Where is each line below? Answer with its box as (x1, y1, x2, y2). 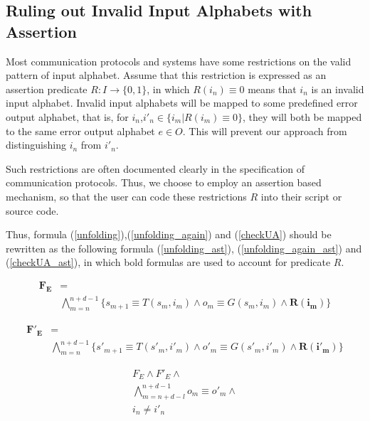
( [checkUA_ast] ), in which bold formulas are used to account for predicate (6, 255, 331, 270)
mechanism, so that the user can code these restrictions (6, 188, 247, 203)
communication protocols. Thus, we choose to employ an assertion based (6, 175, 322, 190)
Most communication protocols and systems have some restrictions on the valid (6, 53, 351, 68)
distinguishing (6, 137, 66, 152)
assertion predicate (6, 81, 88, 96)
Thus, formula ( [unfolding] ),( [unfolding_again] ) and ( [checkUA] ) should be (6, 227, 332, 242)
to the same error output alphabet (6, 123, 155, 138)
